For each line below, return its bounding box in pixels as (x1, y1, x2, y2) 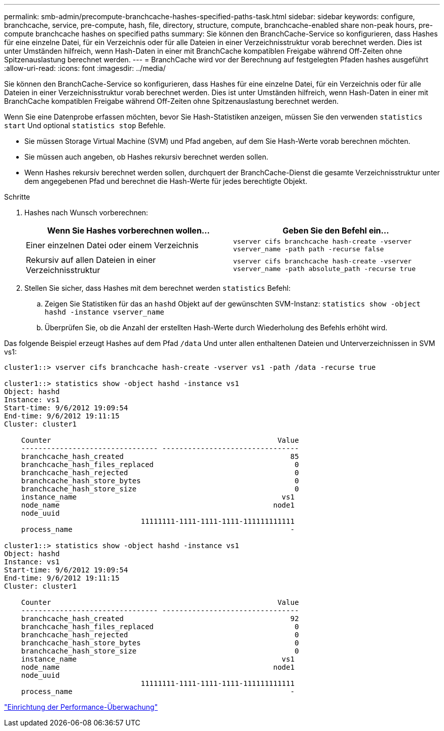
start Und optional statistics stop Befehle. (4, 121, 166, 130)
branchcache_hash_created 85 (21, 452, 299, 460)
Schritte (4, 193, 30, 201)
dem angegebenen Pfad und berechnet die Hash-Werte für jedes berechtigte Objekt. (24, 177, 308, 185)
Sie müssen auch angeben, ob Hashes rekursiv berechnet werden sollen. (24, 152, 269, 161)
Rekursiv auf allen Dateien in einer (26, 255, 156, 265)
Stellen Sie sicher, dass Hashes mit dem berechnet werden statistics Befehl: (24, 284, 291, 292)
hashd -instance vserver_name (45, 308, 165, 316)
